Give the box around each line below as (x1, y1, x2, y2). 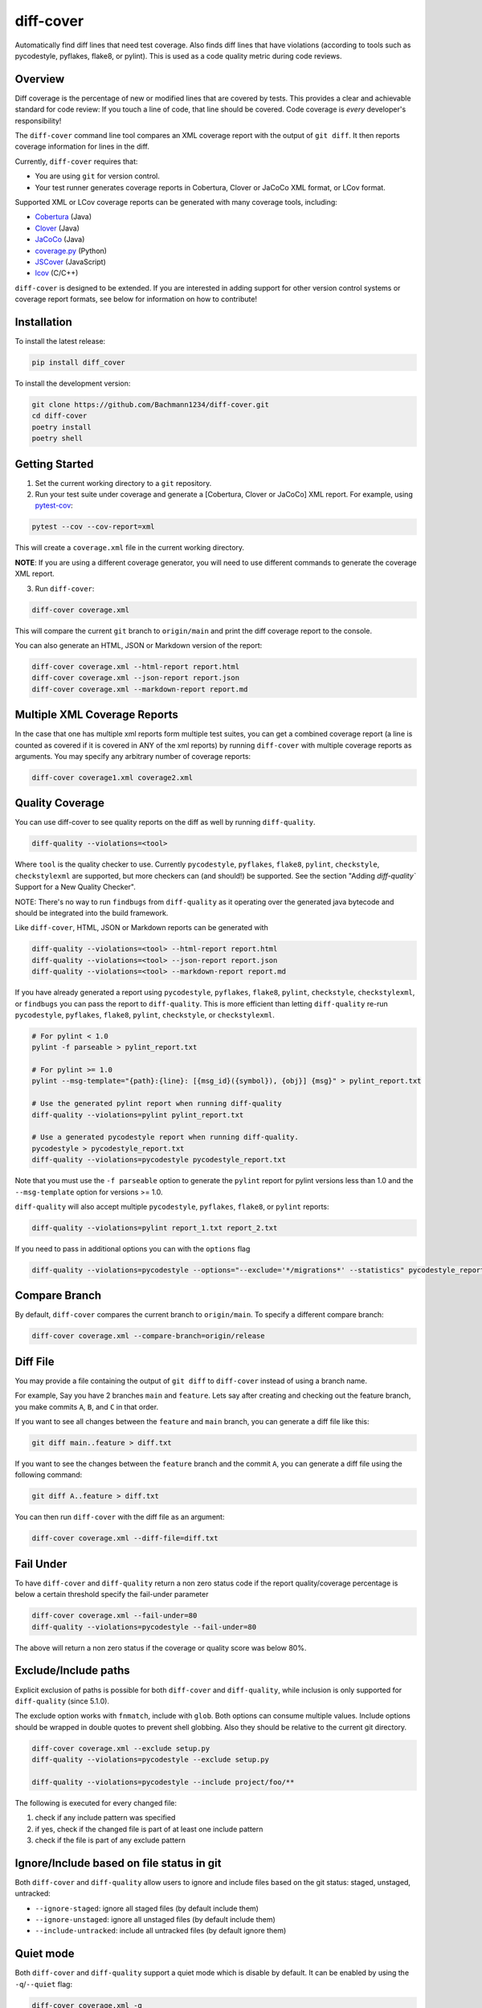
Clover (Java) (35, 223, 80, 233)
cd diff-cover (31, 411, 88, 421)
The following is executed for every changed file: (14, 1798, 177, 1807)
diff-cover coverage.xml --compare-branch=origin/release (31, 1332, 265, 1341)
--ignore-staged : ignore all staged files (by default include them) (35, 1904, 259, 1913)
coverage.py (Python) (35, 246, 108, 255)
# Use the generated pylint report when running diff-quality (31, 1099, 282, 1108)
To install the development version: (14, 378, 131, 388)
